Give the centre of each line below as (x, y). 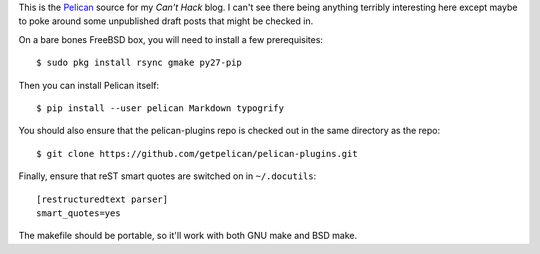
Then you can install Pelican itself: (89, 85)
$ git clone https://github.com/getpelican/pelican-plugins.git (197, 153)
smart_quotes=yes (78, 213)
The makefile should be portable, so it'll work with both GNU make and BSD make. (188, 236)
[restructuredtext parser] (102, 199)
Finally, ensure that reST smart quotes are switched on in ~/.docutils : (167, 176)
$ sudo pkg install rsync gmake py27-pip (139, 63)
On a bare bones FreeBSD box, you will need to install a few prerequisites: (171, 39)
